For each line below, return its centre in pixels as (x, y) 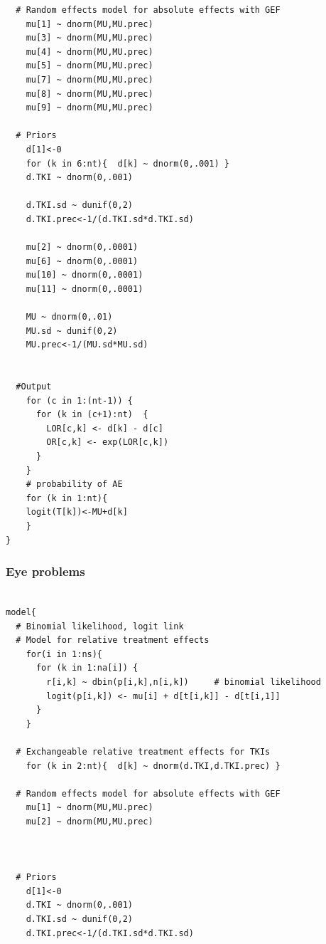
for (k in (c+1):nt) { (92, 415)
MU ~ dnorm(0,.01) (69, 317)
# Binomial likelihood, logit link (100, 626)
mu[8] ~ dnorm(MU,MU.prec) (89, 94)
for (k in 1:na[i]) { (87, 668)
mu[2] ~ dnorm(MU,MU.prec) (89, 821)
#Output (34, 387)
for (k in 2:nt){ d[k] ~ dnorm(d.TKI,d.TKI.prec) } (153, 766)
